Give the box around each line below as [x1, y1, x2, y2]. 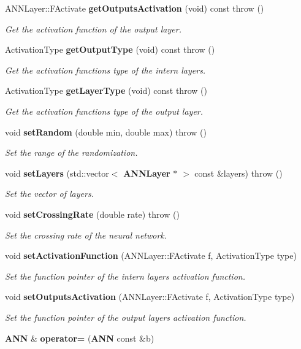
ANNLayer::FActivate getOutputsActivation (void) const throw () [5, 2, 264, 14]
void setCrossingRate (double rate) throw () [5, 207, 180, 220]
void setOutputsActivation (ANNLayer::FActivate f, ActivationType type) [5, 290, 295, 303]
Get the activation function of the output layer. [5, 22, 181, 35]
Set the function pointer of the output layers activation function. [5, 310, 246, 323]
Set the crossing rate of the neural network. [5, 228, 167, 241]
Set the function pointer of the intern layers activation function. [5, 269, 245, 282]
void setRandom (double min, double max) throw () [5, 125, 207, 138]
